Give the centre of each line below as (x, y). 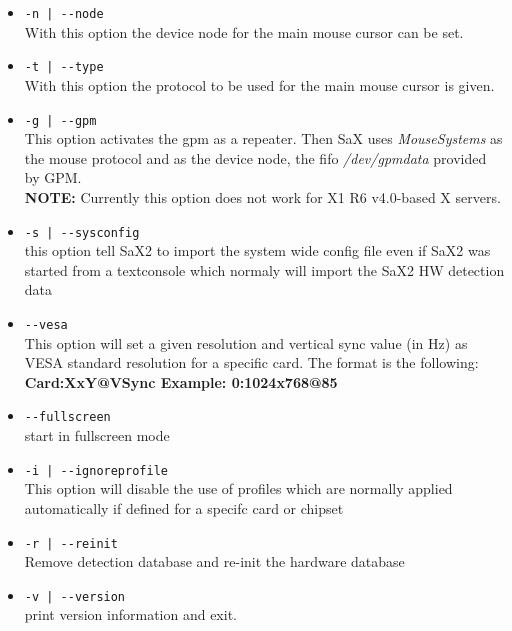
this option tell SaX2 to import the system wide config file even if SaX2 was (257, 250)
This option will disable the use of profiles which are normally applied (238, 488)
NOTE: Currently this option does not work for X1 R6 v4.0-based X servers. (262, 196)
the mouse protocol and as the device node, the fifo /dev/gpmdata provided (255, 157)
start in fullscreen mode (97, 435)
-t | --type (64, 67)
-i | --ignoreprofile (96, 470)
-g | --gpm (60, 120)
